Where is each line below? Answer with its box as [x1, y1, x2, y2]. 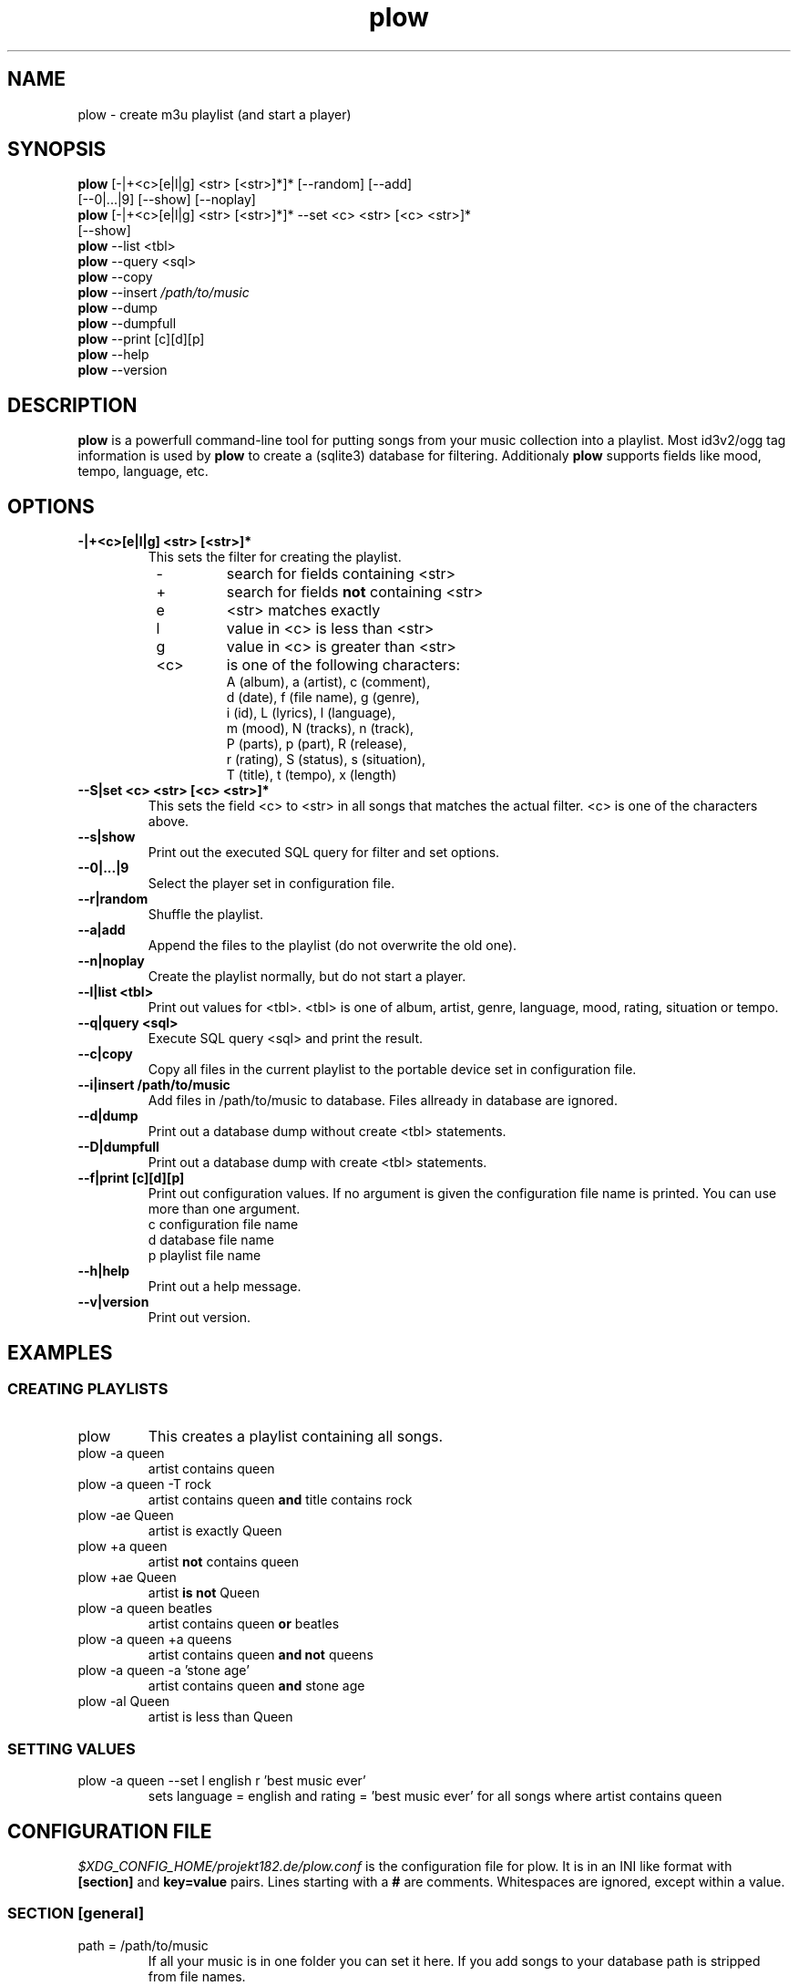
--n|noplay [77, 953, 145, 969]
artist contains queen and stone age [148, 1678, 365, 1694]
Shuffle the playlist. [148, 906, 263, 923]
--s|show [77, 829, 136, 845]
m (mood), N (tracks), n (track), [226, 720, 414, 737]
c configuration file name [148, 1216, 299, 1233]
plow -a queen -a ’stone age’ [77, 1662, 250, 1679]
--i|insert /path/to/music [77, 1077, 230, 1093]
